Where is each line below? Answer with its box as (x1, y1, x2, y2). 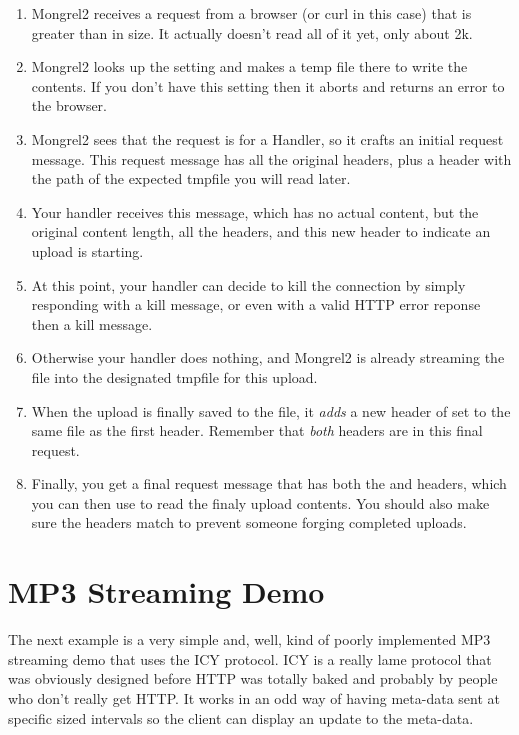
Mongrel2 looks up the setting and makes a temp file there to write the (31, 56, 468, 77)
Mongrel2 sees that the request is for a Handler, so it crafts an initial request (31, 128, 504, 149)
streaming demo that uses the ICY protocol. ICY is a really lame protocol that (8, 648, 492, 669)
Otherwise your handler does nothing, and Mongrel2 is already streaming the (31, 347, 505, 368)
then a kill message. (31, 313, 153, 334)
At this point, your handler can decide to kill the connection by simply (31, 274, 466, 295)
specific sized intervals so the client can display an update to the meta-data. (8, 707, 474, 728)
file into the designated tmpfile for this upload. (31, 366, 318, 387)
